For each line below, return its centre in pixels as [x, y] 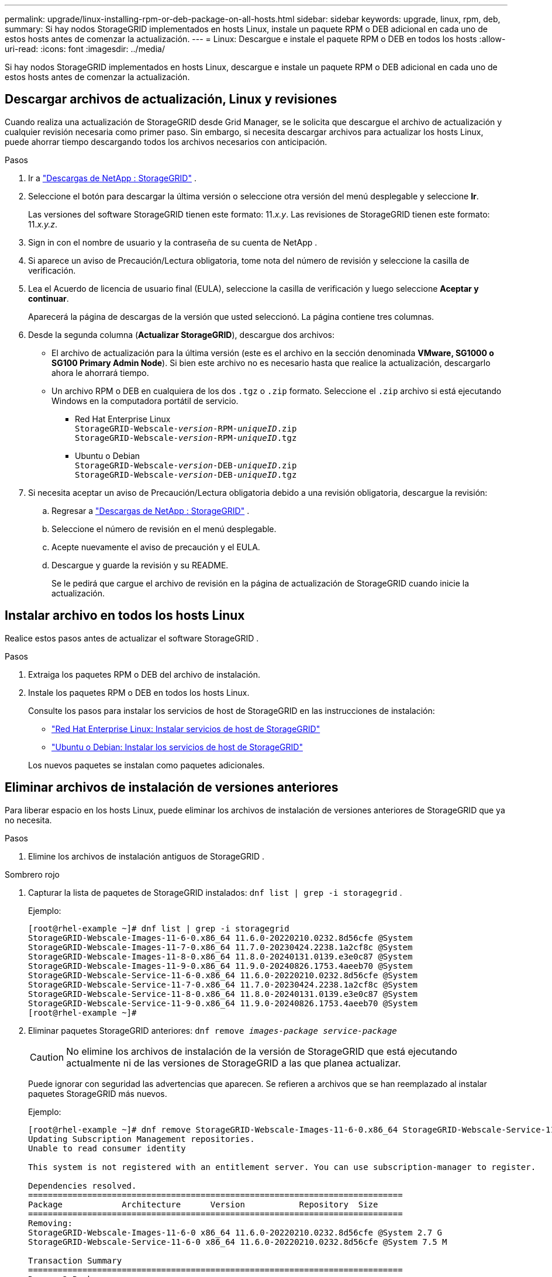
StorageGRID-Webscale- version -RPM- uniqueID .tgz [186, 438]
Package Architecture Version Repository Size [203, 1204]
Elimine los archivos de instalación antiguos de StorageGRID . [146, 856]
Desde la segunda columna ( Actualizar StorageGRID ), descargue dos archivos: [181, 334]
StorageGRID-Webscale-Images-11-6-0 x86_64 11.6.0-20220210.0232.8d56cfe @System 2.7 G [235, 1232]
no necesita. [28, 820]
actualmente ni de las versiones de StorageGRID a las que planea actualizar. [234, 1063]
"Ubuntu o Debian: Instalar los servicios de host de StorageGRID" [177, 747]
